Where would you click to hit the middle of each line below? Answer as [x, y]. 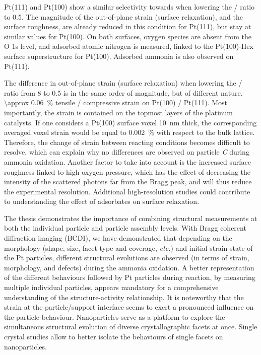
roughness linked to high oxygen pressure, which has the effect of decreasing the [127, 171]
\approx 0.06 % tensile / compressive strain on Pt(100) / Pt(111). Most [116, 102]
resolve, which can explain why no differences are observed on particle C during [127, 152]
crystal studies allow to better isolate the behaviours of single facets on [114, 336]
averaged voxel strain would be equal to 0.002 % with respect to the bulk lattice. [129, 132]
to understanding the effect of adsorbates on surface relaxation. [102, 201]
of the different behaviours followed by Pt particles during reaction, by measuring [130, 277]
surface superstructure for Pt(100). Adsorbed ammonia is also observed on [119, 56]
